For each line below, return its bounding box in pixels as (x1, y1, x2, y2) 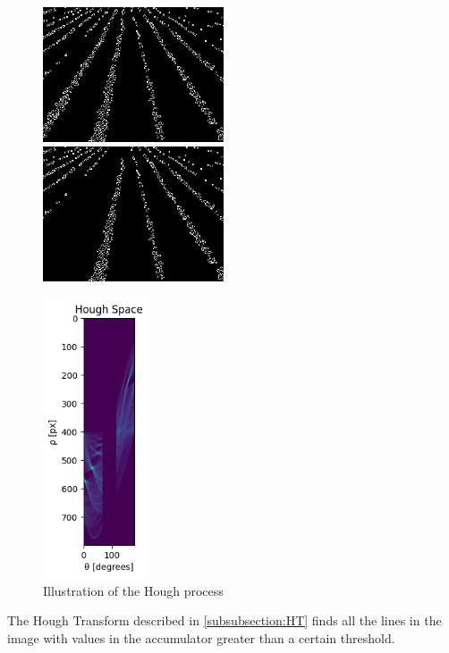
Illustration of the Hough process (43, 581, 224, 599)
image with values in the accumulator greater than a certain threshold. (7, 629, 395, 647)
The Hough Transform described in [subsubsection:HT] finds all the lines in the (7, 611, 442, 630)
